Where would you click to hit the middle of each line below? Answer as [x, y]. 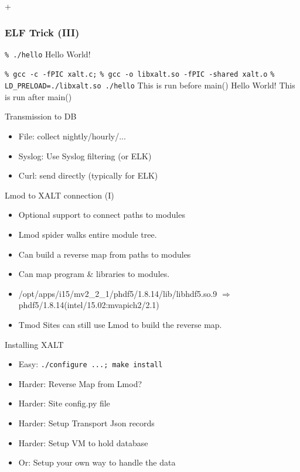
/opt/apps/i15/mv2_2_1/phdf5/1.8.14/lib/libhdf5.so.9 [118, 293]
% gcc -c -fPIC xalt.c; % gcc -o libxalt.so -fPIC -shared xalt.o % [140, 75]
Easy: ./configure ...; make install [91, 364]
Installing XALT [34, 344]
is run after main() [38, 96]
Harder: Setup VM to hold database [83, 442]
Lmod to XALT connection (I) [59, 195]
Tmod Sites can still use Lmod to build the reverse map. [120, 324]
